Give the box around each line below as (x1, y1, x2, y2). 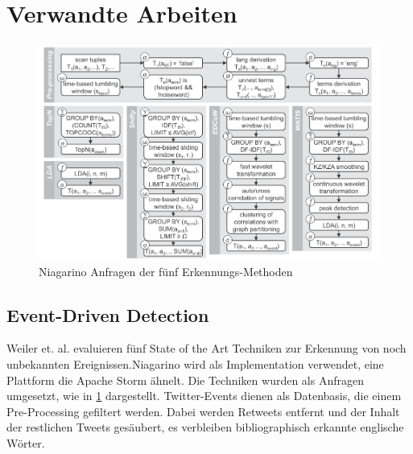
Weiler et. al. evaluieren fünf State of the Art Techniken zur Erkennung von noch (6, 340, 407, 357)
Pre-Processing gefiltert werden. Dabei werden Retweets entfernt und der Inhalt (6, 402, 400, 419)
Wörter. (6, 435, 45, 452)
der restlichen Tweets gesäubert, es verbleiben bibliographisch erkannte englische (6, 419, 404, 435)
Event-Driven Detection (6, 302, 209, 327)
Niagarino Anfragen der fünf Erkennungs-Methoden (39, 262, 293, 279)
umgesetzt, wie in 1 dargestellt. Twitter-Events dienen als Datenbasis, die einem (6, 387, 402, 404)
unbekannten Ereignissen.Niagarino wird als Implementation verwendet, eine (6, 356, 384, 373)
